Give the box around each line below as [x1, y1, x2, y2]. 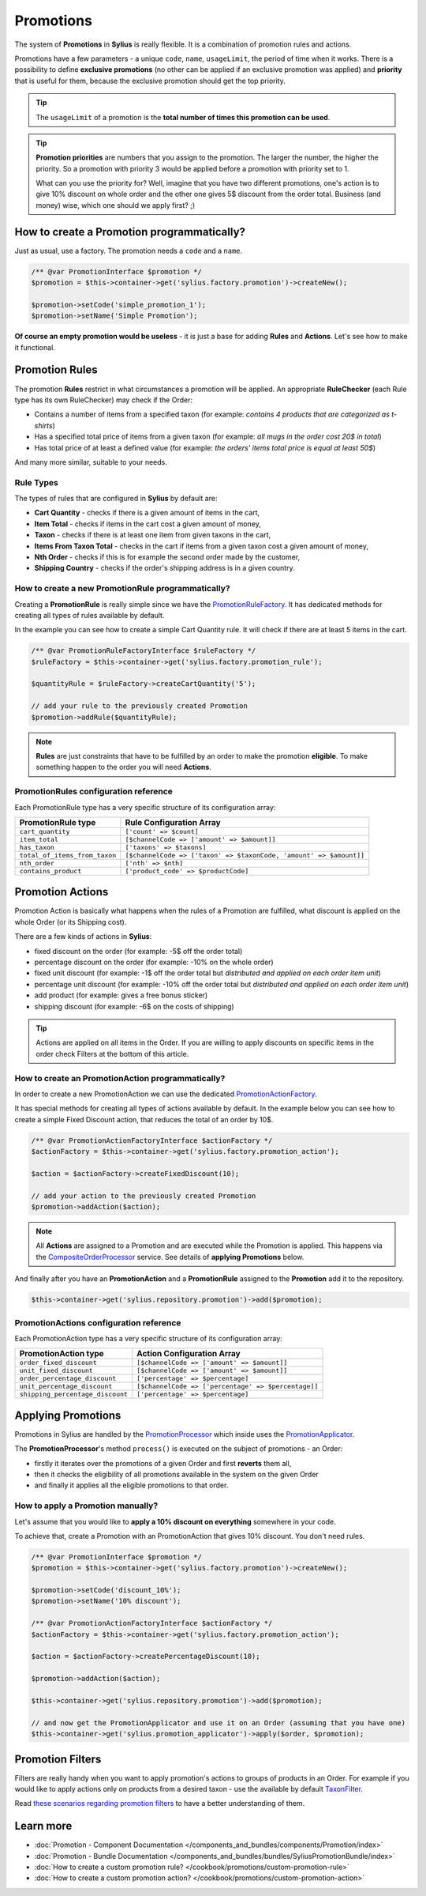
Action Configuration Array [136, 1348, 241, 1359]
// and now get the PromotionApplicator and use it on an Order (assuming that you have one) [31, 1718, 406, 1727]
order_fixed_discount [19, 1359, 98, 1367]
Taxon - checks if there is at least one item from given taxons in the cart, [34, 530, 271, 540]
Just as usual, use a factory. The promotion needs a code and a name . [14, 246, 243, 255]
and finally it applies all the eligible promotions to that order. [34, 1480, 229, 1490]
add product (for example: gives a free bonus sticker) [34, 990, 208, 1000]
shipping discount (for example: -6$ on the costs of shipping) [34, 1001, 234, 1011]
